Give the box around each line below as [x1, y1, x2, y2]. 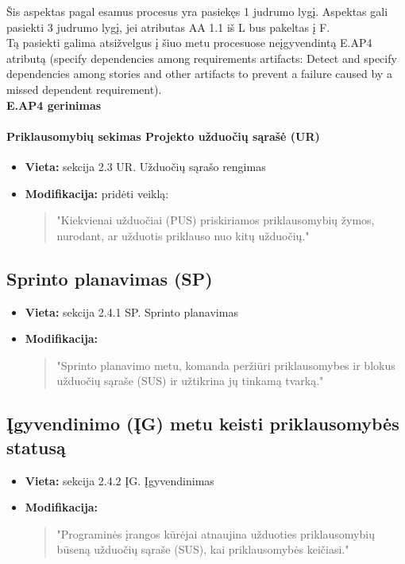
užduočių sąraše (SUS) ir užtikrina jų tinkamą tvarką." [56, 372, 324, 389]
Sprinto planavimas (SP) [6, 266, 213, 290]
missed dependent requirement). [6, 80, 162, 97]
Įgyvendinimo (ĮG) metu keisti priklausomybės [6, 411, 399, 436]
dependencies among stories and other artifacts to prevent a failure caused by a [6, 65, 392, 82]
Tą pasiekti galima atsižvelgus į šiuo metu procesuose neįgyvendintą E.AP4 [6, 34, 372, 51]
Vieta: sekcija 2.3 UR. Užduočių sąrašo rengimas [25, 158, 266, 174]
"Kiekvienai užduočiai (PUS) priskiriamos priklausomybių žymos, [56, 212, 375, 228]
